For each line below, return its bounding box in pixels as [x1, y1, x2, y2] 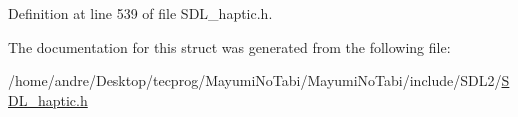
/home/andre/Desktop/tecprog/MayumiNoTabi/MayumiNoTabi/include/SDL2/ [8, 70, 502, 91]
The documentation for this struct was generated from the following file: [8, 36, 451, 57]
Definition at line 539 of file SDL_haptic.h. [8, 3, 273, 23]
